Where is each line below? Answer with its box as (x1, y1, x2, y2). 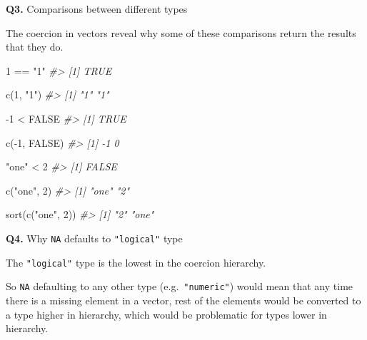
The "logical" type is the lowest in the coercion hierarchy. (6, 254, 266, 269)
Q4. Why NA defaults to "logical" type (6, 230, 183, 245)
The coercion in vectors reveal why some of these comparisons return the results (6, 25, 356, 40)
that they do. (6, 39, 64, 54)
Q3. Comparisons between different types (6, 1, 188, 16)
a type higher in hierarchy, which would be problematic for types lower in (6, 306, 327, 321)
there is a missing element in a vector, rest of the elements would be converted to (6, 292, 361, 307)
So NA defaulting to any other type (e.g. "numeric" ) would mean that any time (6, 279, 353, 294)
